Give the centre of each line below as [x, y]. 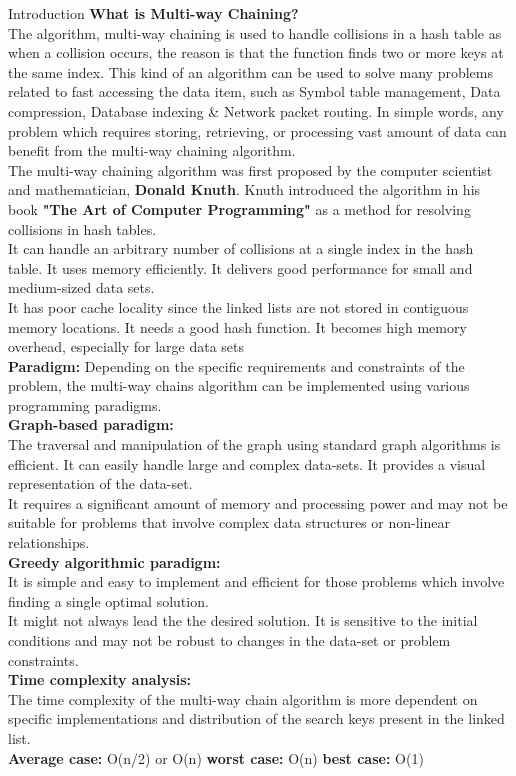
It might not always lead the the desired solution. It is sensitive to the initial [243, 620]
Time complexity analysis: [100, 679]
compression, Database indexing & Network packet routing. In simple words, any [256, 110]
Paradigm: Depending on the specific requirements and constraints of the [236, 365]
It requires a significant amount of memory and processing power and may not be [258, 502]
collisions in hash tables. [82, 228]
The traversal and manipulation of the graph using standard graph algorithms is [254, 444]
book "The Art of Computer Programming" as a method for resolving [239, 208]
